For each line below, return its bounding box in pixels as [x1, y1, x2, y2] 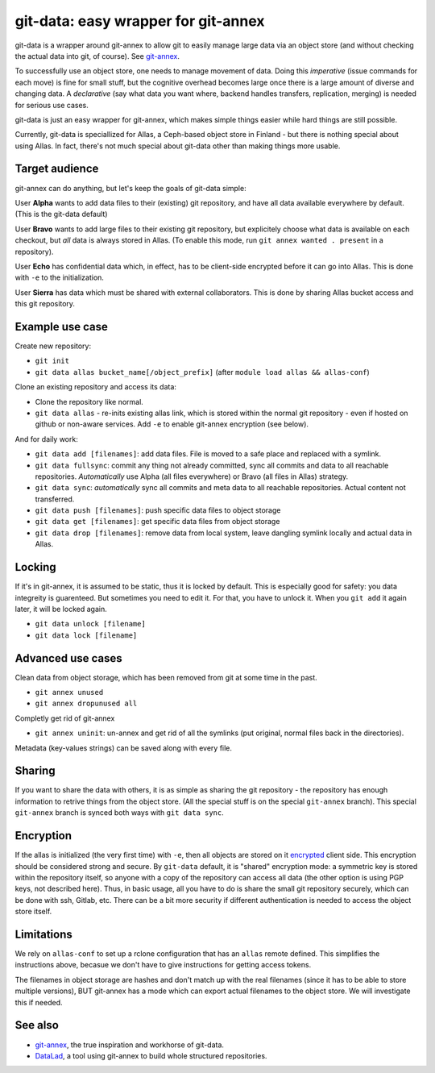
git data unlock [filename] [35, 619, 147, 629]
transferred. [35, 494, 75, 504]
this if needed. [14, 997, 64, 1007]
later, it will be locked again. [14, 604, 108, 613]
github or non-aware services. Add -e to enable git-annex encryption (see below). [35, 419, 309, 429]
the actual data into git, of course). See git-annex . [14, 51, 180, 60]
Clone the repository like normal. [35, 397, 144, 406]
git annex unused [35, 688, 104, 697]
